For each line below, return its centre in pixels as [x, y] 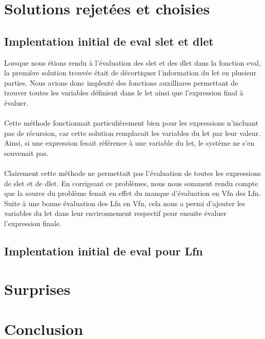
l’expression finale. [33, 223]
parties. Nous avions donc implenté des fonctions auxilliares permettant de [121, 82]
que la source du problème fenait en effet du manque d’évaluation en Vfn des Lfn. [132, 193]
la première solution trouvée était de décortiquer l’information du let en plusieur [130, 73]
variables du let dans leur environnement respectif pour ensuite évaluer [115, 213]
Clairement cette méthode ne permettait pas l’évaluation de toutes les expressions [133, 173]
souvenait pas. [26, 153]
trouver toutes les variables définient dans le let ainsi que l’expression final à [124, 93]
